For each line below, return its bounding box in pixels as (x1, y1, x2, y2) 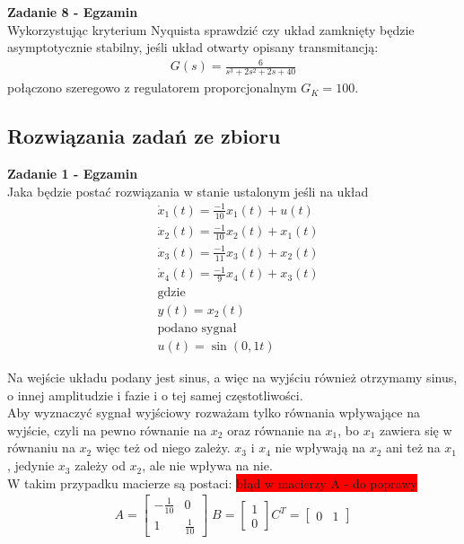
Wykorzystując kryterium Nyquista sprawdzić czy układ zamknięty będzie (7, 20, 415, 39)
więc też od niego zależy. (95, 438, 231, 457)
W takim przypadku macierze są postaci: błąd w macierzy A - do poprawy (7, 473, 417, 492)
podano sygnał (157, 322, 237, 336)
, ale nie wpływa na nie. (142, 456, 273, 475)
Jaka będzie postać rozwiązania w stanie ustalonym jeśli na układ (7, 181, 369, 200)
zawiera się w (380, 420, 452, 439)
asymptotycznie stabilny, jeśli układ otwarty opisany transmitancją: (7, 38, 379, 57)
